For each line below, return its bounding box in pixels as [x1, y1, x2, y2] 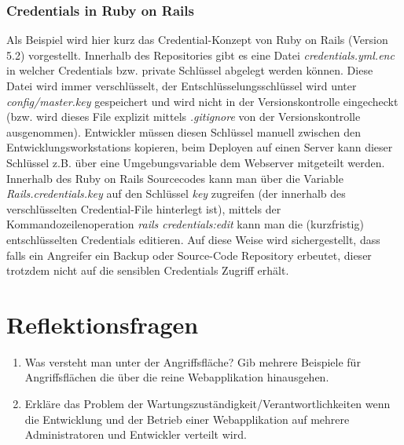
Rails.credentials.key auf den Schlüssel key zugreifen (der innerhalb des [6, 185, 346, 202]
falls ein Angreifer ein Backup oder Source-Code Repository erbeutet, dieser [6, 246, 372, 263]
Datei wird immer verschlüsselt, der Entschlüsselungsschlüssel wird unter [6, 78, 357, 93]
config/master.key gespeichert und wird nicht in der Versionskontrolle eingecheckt [6, 93, 398, 109]
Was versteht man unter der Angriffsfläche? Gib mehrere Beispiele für [24, 353, 361, 370]
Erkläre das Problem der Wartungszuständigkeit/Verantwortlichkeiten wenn [24, 396, 391, 412]
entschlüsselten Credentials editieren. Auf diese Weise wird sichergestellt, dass [6, 231, 380, 247]
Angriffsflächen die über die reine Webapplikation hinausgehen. [24, 369, 329, 385]
